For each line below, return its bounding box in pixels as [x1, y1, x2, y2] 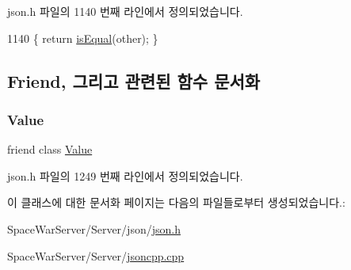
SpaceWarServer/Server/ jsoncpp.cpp [7, 247, 185, 264]
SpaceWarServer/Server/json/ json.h [7, 220, 181, 237]
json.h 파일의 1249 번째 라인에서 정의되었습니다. [7, 167, 243, 184]
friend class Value [7, 141, 93, 158]
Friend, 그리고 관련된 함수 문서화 [7, 68, 261, 93]
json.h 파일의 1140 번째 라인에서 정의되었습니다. [7, 3, 243, 19]
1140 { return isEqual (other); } [7, 29, 158, 46]
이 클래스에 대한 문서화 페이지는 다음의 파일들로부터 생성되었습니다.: [7, 194, 345, 211]
